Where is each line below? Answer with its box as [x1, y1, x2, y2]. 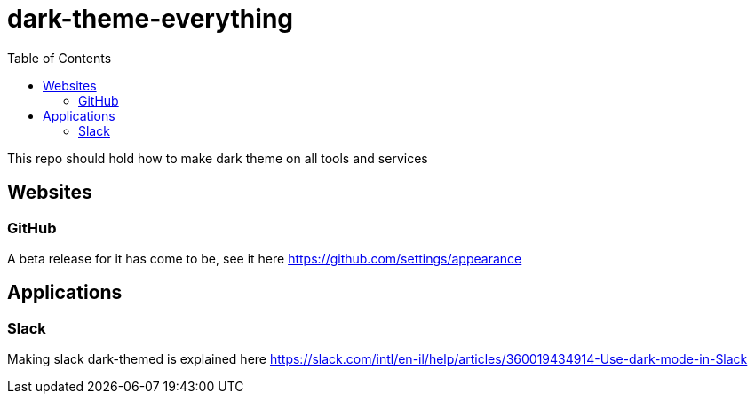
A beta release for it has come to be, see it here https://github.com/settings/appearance [7, 250, 522, 266]
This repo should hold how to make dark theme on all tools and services [7, 150, 428, 166]
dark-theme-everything [7, 4, 294, 34]
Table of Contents [7, 50, 112, 66]
